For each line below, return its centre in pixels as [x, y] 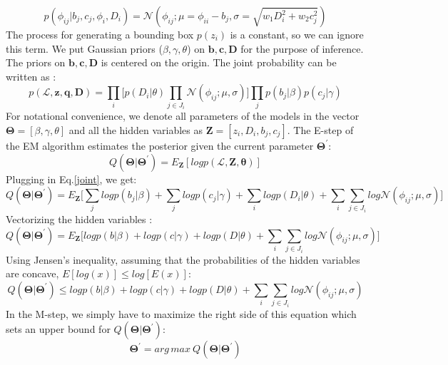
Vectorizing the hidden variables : [79, 219]
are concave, [32, 273]
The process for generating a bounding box [100, 34]
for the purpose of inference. [302, 48]
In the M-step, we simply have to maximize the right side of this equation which [181, 313]
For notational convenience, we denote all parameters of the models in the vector [183, 116]
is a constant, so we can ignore [297, 34]
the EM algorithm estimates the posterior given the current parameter [160, 145]
